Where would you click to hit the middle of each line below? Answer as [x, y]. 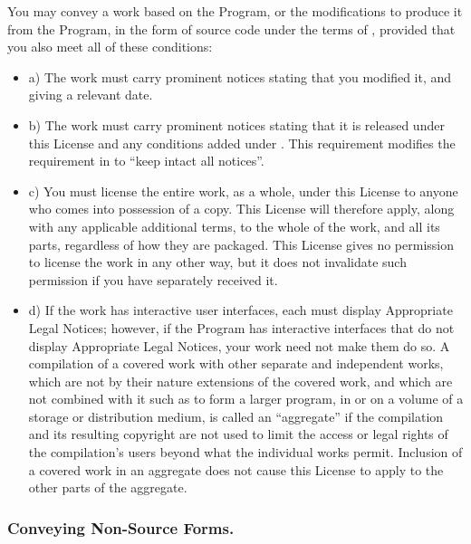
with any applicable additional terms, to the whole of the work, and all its [234, 226]
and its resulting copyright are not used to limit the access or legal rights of [238, 434]
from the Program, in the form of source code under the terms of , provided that [231, 29]
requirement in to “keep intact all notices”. [146, 161]
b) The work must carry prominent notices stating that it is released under [236, 124]
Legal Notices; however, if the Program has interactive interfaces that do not [241, 327]
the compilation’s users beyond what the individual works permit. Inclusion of [245, 452]
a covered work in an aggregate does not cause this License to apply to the [236, 469]
